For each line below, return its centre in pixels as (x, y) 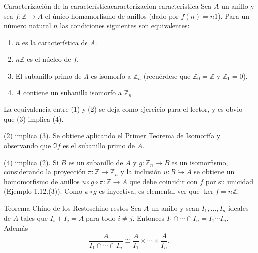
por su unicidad (229, 181)
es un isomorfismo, (200, 162)
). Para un (234, 16)
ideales (238, 208)
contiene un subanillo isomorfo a (72, 92)
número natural (28, 26)
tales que (34, 217)
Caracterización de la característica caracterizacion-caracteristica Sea (108, 6)
